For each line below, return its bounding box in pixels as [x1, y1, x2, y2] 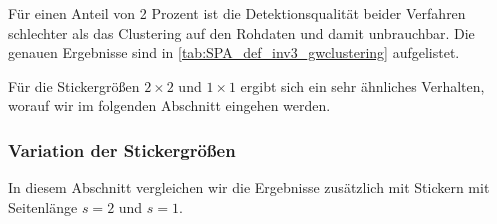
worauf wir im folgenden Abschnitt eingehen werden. [8, 95, 331, 116]
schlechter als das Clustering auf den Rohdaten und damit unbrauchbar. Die [8, 22, 475, 43]
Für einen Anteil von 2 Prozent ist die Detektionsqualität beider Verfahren [8, 3, 466, 23]
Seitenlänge [8, 196, 78, 217]
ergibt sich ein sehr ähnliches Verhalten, [240, 75, 485, 96]
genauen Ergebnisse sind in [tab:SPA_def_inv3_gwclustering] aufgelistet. [8, 42, 460, 63]
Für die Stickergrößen [8, 75, 140, 96]
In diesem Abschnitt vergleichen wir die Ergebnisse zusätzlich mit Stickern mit [8, 177, 490, 198]
